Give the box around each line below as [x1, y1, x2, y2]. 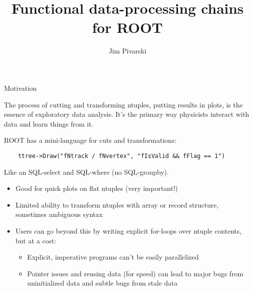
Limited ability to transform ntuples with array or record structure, [15, 199, 219, 210]
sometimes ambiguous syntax [15, 209, 103, 219]
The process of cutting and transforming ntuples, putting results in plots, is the [4, 99, 243, 109]
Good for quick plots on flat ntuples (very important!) [15, 183, 178, 193]
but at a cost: [15, 235, 56, 245]
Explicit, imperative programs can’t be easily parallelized [27, 252, 199, 262]
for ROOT [92, 17, 163, 37]
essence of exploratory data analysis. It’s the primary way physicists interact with [4, 109, 250, 119]
